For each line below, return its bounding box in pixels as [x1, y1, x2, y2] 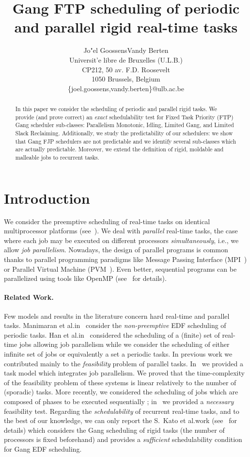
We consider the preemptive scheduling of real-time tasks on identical [4, 216, 210, 226]
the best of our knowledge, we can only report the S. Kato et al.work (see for [4, 415, 237, 425]
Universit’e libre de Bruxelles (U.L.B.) [69, 54, 183, 65]
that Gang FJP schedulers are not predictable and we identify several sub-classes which [15, 137, 236, 145]
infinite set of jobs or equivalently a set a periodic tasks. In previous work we [4, 348, 233, 359]
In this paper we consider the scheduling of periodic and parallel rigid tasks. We [15, 105, 217, 113]
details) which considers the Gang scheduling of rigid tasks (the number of [4, 424, 225, 435]
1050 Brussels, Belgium [92, 74, 160, 84]
